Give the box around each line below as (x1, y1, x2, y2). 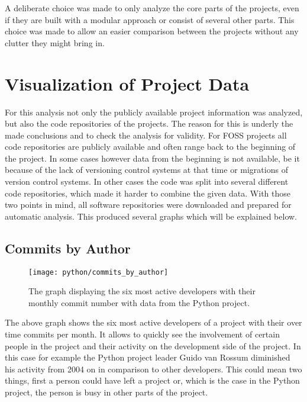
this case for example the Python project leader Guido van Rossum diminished (5, 351, 290, 364)
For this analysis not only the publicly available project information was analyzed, (5, 105, 303, 118)
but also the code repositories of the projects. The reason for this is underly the (5, 117, 293, 130)
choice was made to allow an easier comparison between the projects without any (5, 25, 299, 37)
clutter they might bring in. (5, 36, 105, 49)
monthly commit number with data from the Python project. (28, 296, 250, 308)
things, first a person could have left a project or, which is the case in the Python (5, 374, 300, 387)
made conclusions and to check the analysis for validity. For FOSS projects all (5, 128, 287, 141)
